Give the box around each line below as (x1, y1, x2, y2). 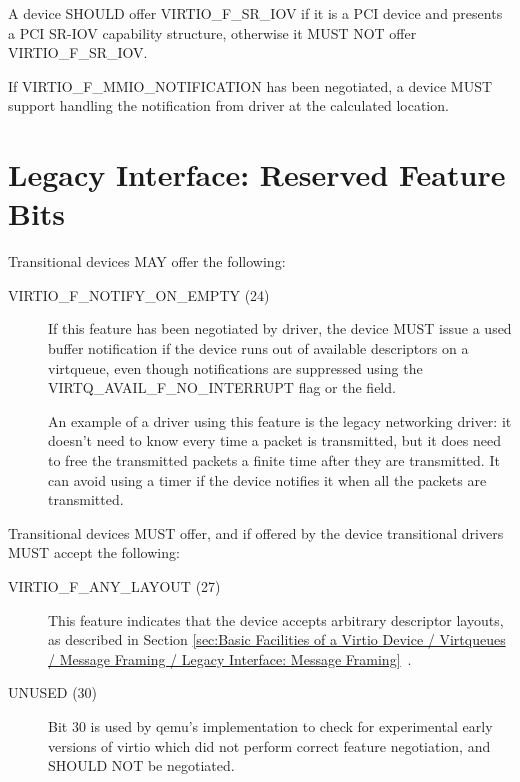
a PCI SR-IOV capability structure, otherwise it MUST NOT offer (8, 22, 417, 43)
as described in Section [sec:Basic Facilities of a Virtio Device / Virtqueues (48, 629, 506, 650)
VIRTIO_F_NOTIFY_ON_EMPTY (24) (8, 284, 270, 305)
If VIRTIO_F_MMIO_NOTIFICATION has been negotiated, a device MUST (8, 75, 493, 96)
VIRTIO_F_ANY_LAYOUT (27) (8, 576, 221, 596)
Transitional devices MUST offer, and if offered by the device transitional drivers (8, 522, 504, 543)
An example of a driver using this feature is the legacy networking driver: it (48, 410, 512, 431)
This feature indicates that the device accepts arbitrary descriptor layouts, (48, 609, 504, 630)
